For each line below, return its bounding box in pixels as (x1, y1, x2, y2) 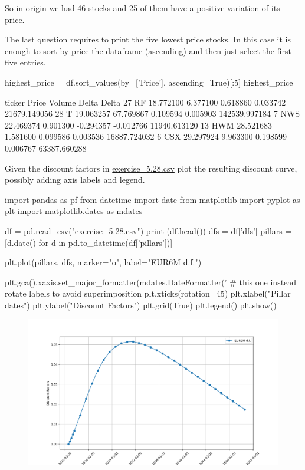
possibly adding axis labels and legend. (5, 173, 145, 186)
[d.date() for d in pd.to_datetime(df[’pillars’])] (5, 236, 173, 248)
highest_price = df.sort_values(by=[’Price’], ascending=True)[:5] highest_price (5, 75, 293, 88)
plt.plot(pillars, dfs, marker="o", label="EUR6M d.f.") (5, 256, 202, 268)
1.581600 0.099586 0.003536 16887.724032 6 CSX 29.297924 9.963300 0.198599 (5, 130, 287, 143)
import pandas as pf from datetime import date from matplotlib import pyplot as (5, 193, 300, 205)
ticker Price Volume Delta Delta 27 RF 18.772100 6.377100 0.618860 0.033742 (5, 96, 286, 108)
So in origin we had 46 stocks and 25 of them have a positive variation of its (5, 2, 280, 14)
